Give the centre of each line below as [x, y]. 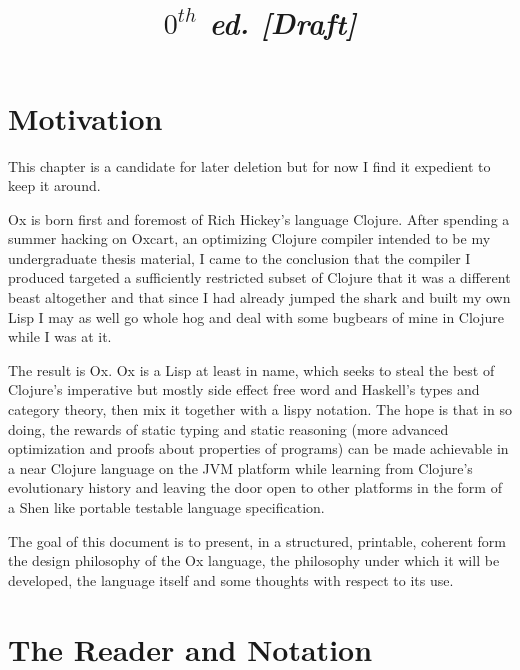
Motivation [85, 117]
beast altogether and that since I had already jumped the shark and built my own [259, 297]
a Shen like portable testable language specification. [166, 507]
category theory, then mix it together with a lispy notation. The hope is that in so [260, 409]
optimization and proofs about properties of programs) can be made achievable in [258, 448]
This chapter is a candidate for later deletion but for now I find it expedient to [249, 165]
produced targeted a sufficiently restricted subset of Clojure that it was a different [259, 277]
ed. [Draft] [283, 23]
